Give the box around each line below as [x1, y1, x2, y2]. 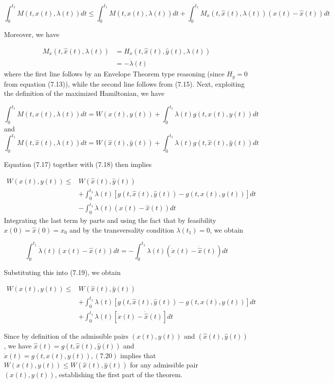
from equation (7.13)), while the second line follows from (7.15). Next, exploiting [4, 78, 245, 89]
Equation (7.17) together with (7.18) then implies [4, 159, 152, 169]
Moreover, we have [4, 29, 59, 39]
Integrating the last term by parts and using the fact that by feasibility [4, 215, 217, 225]
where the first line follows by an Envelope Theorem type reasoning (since [4, 69, 224, 79]
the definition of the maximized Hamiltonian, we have [4, 88, 165, 98]
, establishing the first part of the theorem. [55, 369, 183, 380]
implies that [120, 350, 156, 360]
